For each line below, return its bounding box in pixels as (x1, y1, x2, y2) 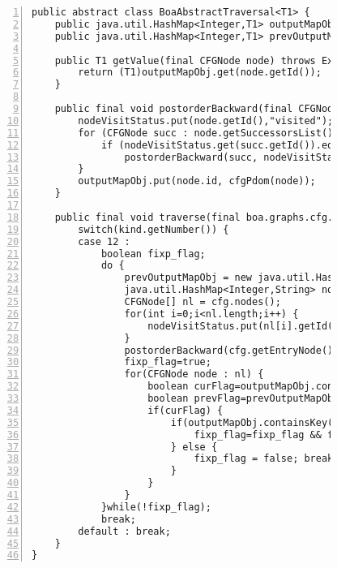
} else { (170, 441, 218, 453)
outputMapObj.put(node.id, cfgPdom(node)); (78, 175, 316, 187)
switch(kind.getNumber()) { (78, 223, 229, 235)
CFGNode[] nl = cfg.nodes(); (124, 296, 281, 308)
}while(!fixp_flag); (100, 501, 211, 513)
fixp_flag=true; (124, 356, 211, 368)
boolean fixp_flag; (100, 247, 206, 260)
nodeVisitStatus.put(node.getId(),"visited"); (78, 114, 334, 127)
